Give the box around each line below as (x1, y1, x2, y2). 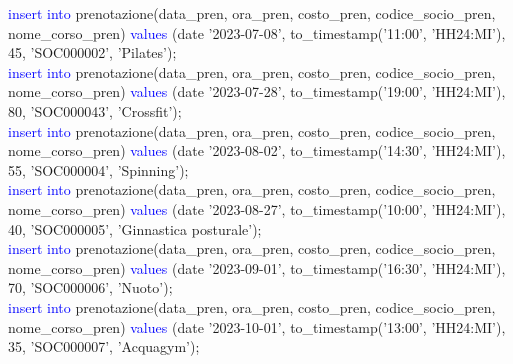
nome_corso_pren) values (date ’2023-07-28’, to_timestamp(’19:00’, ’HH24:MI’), (8, 81, 506, 102)
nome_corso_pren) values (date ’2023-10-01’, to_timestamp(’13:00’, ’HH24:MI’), (8, 316, 506, 337)
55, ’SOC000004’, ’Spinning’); (8, 159, 189, 180)
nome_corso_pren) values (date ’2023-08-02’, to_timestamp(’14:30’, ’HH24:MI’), (8, 140, 506, 161)
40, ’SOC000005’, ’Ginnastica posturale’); (8, 218, 262, 239)
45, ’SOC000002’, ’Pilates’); (8, 42, 177, 63)
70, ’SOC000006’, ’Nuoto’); (8, 277, 173, 298)
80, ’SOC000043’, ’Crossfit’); (8, 100, 182, 121)
